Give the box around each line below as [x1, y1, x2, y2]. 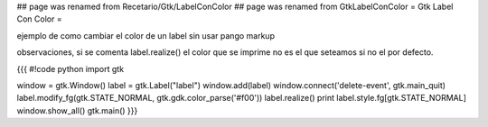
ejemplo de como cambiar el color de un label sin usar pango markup [16, 30, 276, 41]
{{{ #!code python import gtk [16, 63, 125, 74]
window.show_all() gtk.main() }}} [16, 104, 138, 116]
